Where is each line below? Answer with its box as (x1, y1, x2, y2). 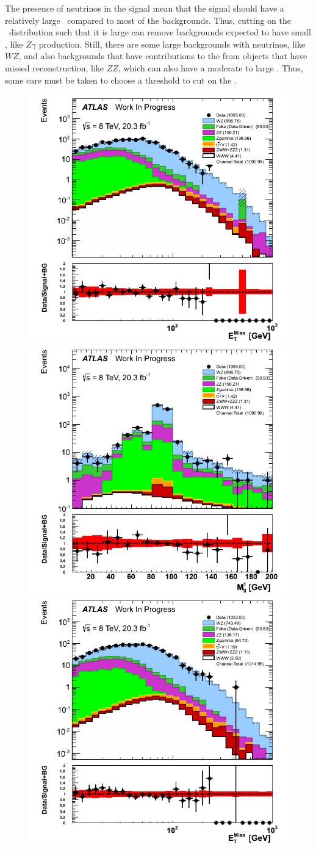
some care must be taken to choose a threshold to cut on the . (5, 73, 237, 86)
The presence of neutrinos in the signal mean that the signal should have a (5, 2, 284, 14)
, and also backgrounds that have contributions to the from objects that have (18, 49, 307, 62)
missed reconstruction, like (5, 61, 104, 74)
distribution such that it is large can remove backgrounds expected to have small (9, 26, 311, 38)
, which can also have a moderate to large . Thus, (118, 61, 303, 74)
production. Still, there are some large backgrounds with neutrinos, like (38, 37, 306, 50)
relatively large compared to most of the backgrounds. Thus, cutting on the (5, 13, 291, 26)
